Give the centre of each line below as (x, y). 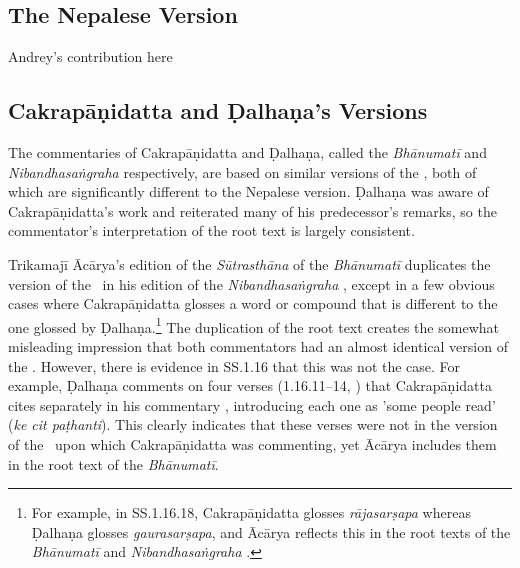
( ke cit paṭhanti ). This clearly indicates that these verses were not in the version (253, 424)
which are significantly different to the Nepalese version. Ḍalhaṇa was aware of (248, 191)
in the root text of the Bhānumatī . (113, 463)
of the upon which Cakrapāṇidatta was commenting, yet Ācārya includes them (252, 443)
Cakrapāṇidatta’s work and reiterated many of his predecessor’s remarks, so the (252, 210)
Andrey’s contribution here (90, 56)
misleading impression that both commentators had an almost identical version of (258, 346)
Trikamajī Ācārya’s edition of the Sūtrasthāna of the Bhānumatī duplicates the (249, 263)
